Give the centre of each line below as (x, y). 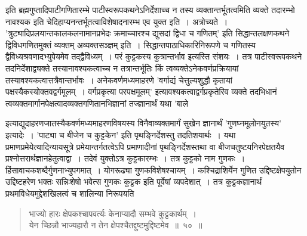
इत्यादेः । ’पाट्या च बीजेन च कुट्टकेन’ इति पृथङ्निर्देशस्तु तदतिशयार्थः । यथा (121, 134)
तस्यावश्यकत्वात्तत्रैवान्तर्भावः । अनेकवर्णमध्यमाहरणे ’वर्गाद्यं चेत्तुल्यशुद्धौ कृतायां (119, 80)
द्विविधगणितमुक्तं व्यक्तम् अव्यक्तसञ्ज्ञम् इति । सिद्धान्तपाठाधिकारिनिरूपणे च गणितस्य (131, 44)
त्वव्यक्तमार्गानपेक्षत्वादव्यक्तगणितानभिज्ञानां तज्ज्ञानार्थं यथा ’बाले (97, 103)
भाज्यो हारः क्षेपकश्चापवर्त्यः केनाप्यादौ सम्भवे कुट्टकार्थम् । (113, 213)
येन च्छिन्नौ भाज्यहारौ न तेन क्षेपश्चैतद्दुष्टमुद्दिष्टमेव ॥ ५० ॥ (116, 225)
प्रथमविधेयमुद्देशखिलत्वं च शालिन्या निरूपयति (70, 193)
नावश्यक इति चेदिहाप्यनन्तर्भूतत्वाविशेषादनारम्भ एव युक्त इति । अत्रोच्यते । (117, 21)
